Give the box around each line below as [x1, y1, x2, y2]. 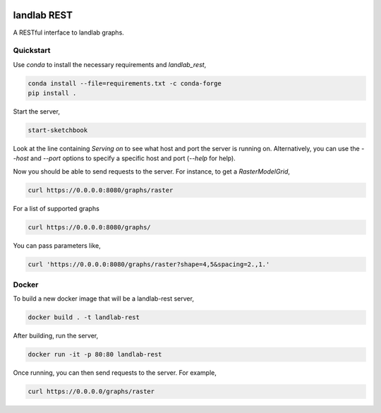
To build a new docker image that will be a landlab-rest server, [13, 294, 194, 303]
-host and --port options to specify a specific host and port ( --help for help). [13, 154, 236, 162]
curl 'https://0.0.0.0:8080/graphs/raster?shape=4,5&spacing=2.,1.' [28, 260, 270, 268]
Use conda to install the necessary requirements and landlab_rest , [13, 60, 207, 68]
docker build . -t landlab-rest [28, 313, 140, 321]
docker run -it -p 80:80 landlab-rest [28, 350, 162, 359]
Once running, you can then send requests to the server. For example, [13, 369, 217, 377]
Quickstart [13, 46, 51, 56]
